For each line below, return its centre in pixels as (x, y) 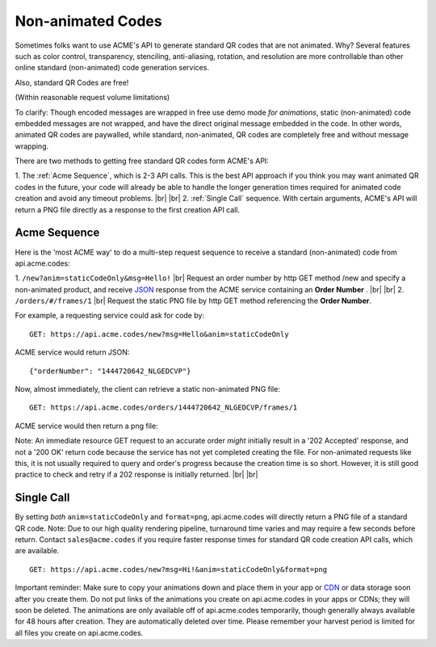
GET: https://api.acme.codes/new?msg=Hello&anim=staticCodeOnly (159, 334)
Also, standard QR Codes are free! (72, 82)
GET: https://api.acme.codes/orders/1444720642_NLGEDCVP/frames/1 (163, 408)
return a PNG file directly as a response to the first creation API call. (128, 209)
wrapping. (32, 146)
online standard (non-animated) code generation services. (112, 68)
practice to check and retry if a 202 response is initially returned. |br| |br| (136, 475)
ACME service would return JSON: (72, 352)
